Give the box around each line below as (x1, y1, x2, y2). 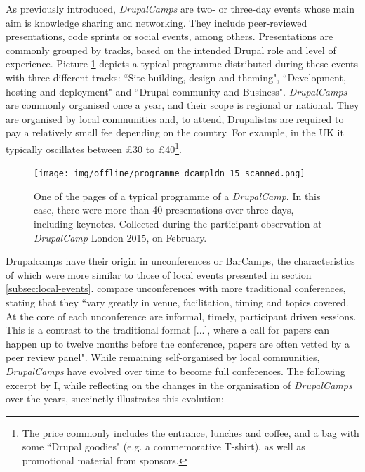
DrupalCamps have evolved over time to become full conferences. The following (6, 363, 345, 378)
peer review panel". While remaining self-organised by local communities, (6, 350, 320, 365)
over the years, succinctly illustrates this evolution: (6, 391, 224, 406)
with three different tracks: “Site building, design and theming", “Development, (6, 70, 346, 84)
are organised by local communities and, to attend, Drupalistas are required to (6, 111, 344, 126)
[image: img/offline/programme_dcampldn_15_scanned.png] (34, 169, 305, 179)
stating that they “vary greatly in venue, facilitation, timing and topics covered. (6, 295, 349, 309)
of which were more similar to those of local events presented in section (6, 267, 312, 282)
